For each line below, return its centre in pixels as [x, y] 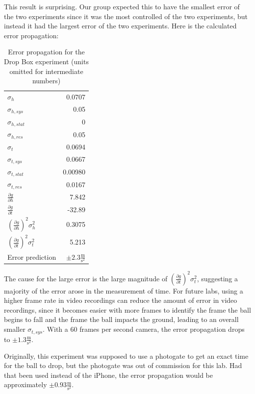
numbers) [46, 81]
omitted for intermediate [46, 71]
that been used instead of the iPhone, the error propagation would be [108, 375]
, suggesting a [217, 278]
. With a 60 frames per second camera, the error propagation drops [144, 329]
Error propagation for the [46, 52]
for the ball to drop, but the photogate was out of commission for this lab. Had [123, 365]
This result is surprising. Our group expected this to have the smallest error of [122, 6]
